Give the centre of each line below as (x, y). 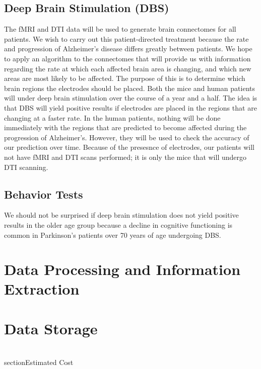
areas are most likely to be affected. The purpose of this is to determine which (125, 78)
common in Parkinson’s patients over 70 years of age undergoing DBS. (113, 235)
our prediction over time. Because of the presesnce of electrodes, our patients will (129, 147)
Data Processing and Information (122, 269)
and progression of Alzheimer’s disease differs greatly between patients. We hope (128, 49)
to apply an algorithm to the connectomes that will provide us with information (127, 58)
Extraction (42, 289)
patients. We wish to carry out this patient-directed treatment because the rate (126, 38)
